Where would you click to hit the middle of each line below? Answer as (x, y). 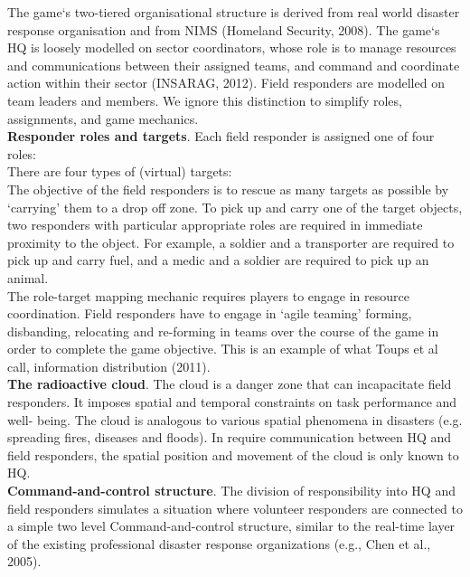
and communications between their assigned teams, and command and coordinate (234, 65)
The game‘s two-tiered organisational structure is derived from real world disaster (234, 12)
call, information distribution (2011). (109, 366)
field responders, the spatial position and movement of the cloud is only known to (233, 454)
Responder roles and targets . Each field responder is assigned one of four (221, 136)
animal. (28, 277)
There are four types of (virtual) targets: (120, 171)
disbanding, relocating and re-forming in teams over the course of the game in (223, 331)
